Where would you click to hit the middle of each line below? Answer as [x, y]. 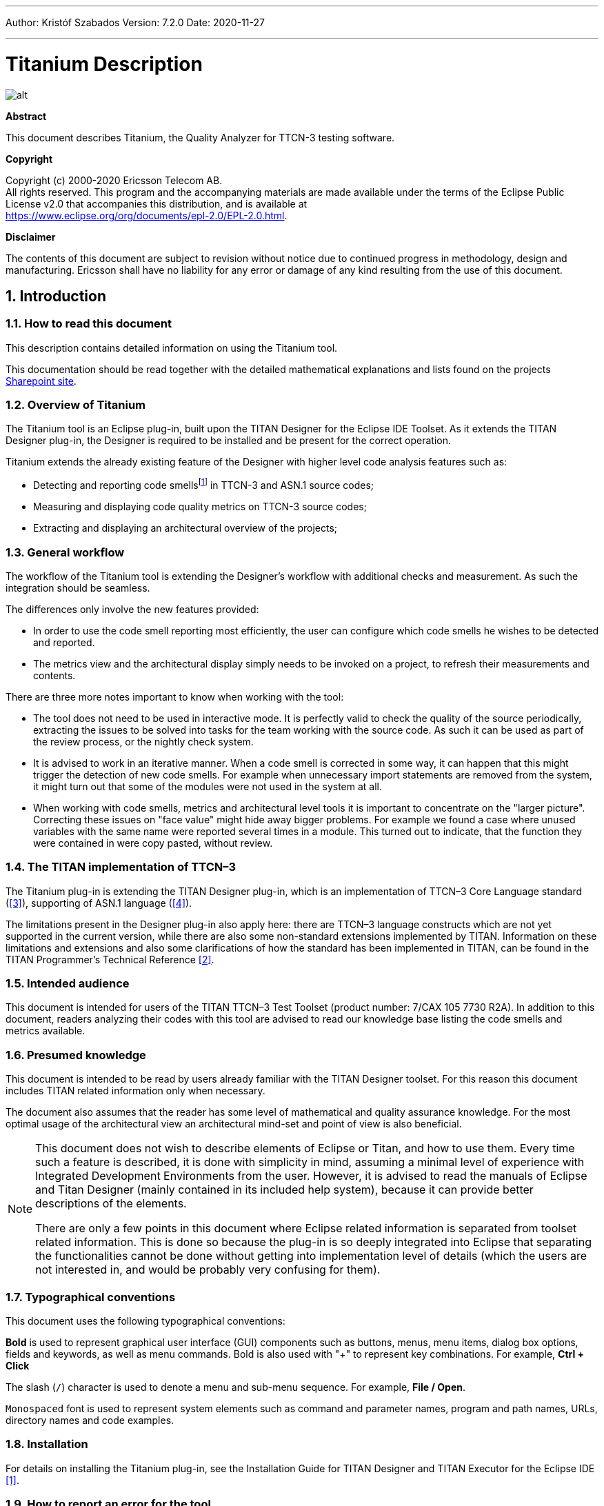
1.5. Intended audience [68, 983]
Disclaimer [31, 237]
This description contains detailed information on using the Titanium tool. [172, 348]
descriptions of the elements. [111, 1204]
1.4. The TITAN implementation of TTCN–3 [121, 867]
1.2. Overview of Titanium [76, 405]
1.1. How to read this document [89, 324]
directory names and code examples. [90, 1420]
